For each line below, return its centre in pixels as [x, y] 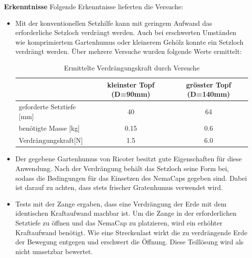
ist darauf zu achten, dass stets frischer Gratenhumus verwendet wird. [119, 187]
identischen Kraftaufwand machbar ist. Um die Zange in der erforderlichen [126, 213]
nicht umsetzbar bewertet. [54, 251]
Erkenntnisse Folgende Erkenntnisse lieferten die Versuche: [94, 6]
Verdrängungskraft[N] [51, 140]
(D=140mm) [209, 94]
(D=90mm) [131, 94]
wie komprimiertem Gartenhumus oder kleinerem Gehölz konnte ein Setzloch [129, 42]
